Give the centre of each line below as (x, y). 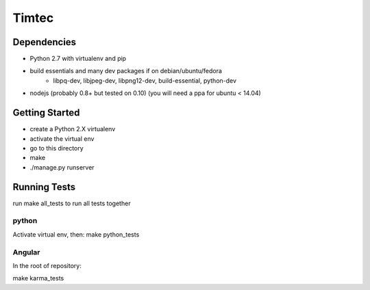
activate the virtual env (62, 139)
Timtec (33, 18)
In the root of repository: (47, 265)
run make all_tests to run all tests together (72, 203)
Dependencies (45, 42)
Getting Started (46, 113)
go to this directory (57, 148)
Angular (26, 252)
